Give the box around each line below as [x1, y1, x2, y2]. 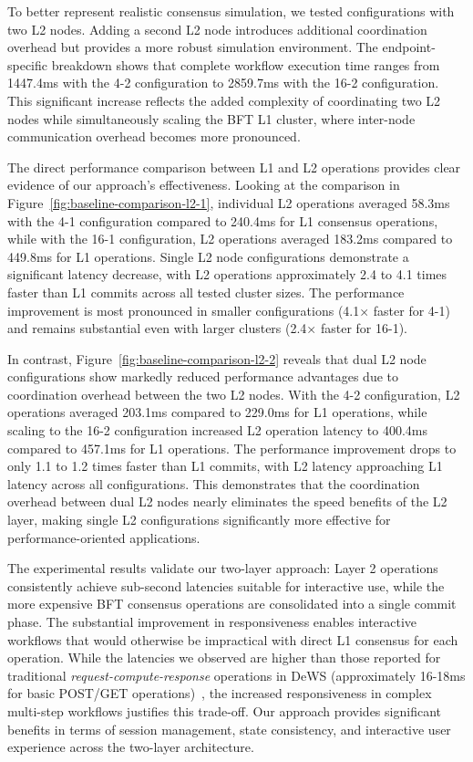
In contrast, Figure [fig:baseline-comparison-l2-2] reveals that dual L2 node [7, 349, 427, 368]
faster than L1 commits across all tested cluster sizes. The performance [7, 282, 405, 301]
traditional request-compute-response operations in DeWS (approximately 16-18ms [7, 665, 466, 684]
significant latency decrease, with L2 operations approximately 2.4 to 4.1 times [7, 265, 447, 284]
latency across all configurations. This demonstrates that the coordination [7, 474, 420, 493]
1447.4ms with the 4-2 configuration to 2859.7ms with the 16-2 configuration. [7, 73, 439, 92]
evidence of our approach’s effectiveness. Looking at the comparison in [7, 175, 400, 194]
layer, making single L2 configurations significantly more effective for [7, 510, 391, 529]
